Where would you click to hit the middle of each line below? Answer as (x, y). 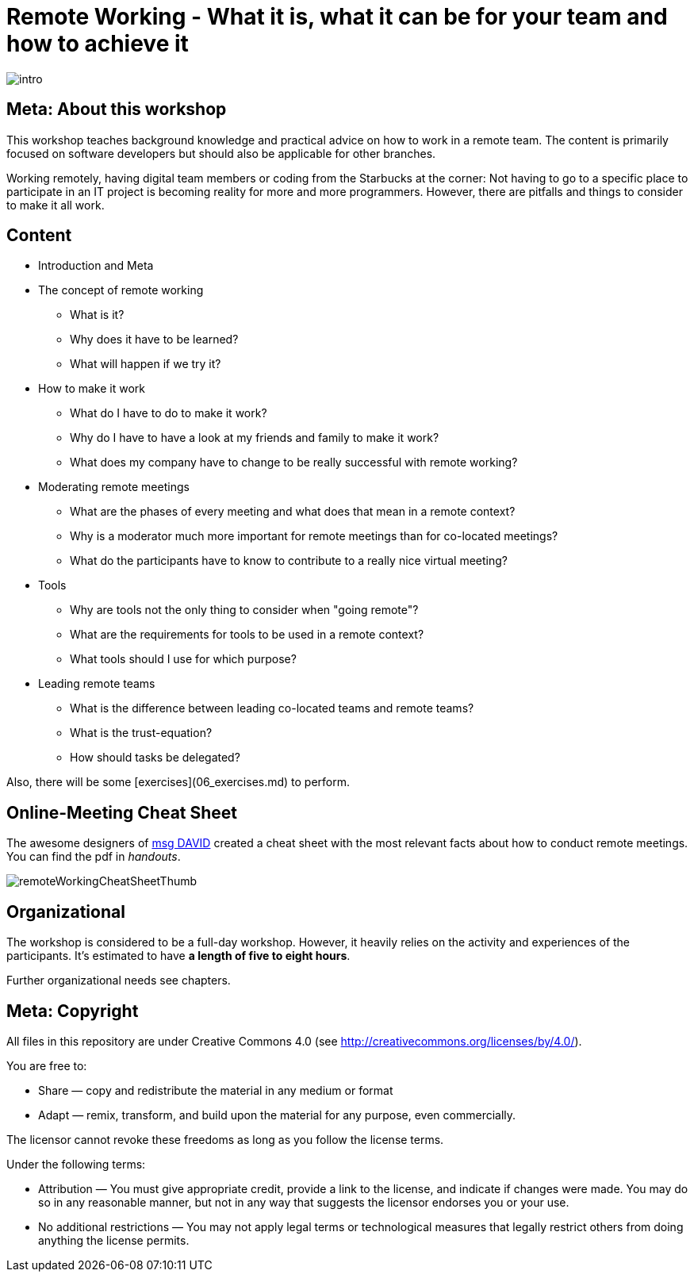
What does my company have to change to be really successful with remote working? (294, 462)
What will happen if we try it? (146, 364)
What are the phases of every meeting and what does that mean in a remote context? (293, 512)
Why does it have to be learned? (154, 340)
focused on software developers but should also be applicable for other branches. (221, 153)
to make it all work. (56, 205)
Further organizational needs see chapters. (119, 981)
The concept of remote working (121, 290)
